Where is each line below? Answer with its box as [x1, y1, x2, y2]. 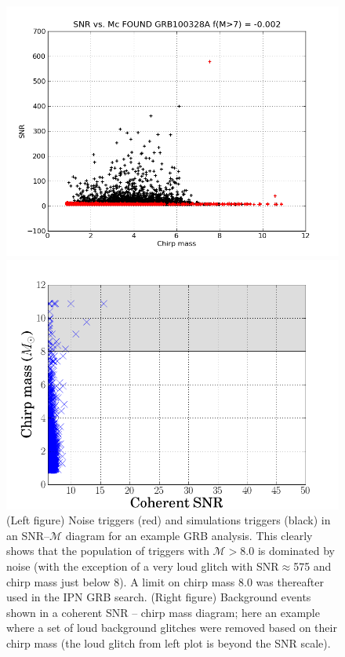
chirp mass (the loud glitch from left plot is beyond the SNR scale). [6, 634, 331, 651]
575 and [293, 557, 332, 574]
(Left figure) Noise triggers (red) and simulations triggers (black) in [6, 512, 331, 528]
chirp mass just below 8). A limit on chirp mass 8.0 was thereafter [6, 573, 325, 589]
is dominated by [257, 542, 336, 559]
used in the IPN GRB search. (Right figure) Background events [6, 589, 311, 605]
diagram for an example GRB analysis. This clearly [65, 527, 313, 543]
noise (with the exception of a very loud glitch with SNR [6, 557, 279, 574]
